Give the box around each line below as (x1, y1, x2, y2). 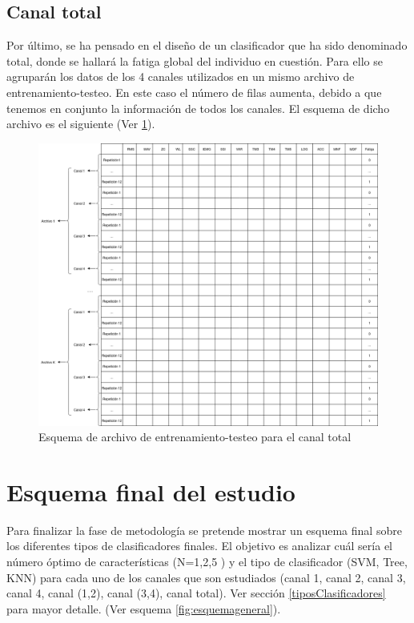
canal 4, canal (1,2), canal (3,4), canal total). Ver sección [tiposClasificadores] (6, 585, 386, 601)
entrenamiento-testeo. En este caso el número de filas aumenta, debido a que (6, 83, 382, 100)
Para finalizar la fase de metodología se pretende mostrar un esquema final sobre (6, 521, 402, 538)
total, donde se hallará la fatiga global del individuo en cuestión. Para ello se (6, 52, 383, 69)
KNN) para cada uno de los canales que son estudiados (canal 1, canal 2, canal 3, (6, 569, 406, 585)
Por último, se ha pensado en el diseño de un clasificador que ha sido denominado (6, 37, 408, 54)
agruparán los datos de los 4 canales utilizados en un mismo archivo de (6, 68, 355, 85)
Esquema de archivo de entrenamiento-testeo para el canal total (38, 428, 352, 445)
